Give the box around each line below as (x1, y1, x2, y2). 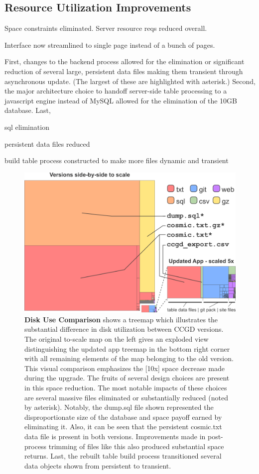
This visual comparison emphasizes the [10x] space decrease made (24, 363, 225, 373)
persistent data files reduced (4, 138, 90, 149)
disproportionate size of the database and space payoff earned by (24, 411, 222, 422)
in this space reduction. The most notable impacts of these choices (24, 382, 227, 393)
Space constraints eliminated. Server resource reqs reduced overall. (4, 23, 207, 33)
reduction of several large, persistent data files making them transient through (4, 66, 243, 76)
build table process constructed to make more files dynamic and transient (4, 155, 229, 166)
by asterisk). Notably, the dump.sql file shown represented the (24, 402, 214, 412)
